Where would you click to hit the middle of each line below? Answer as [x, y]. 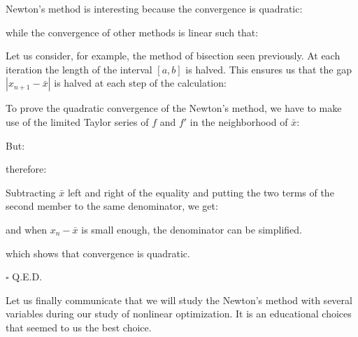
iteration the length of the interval [79, 69]
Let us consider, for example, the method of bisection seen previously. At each [173, 56]
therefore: [26, 169]
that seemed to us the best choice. [79, 327]
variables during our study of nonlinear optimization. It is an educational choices [179, 314]
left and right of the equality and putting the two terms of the [201, 192]
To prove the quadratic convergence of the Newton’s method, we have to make [174, 108]
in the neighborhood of [239, 121]
